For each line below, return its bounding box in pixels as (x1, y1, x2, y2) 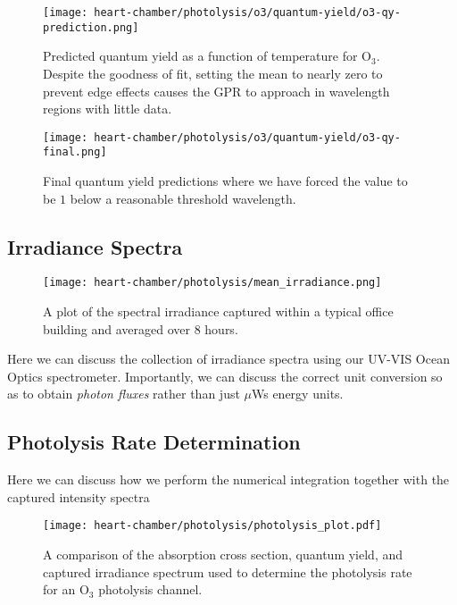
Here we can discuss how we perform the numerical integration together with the (7, 470, 450, 489)
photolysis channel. (98, 580, 203, 599)
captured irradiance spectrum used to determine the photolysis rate (43, 562, 412, 581)
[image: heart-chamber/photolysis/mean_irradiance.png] (43, 276, 382, 290)
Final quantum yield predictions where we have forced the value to (43, 172, 408, 189)
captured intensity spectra (7, 487, 150, 506)
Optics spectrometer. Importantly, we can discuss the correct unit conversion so (7, 366, 443, 385)
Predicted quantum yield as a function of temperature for (43, 46, 358, 65)
